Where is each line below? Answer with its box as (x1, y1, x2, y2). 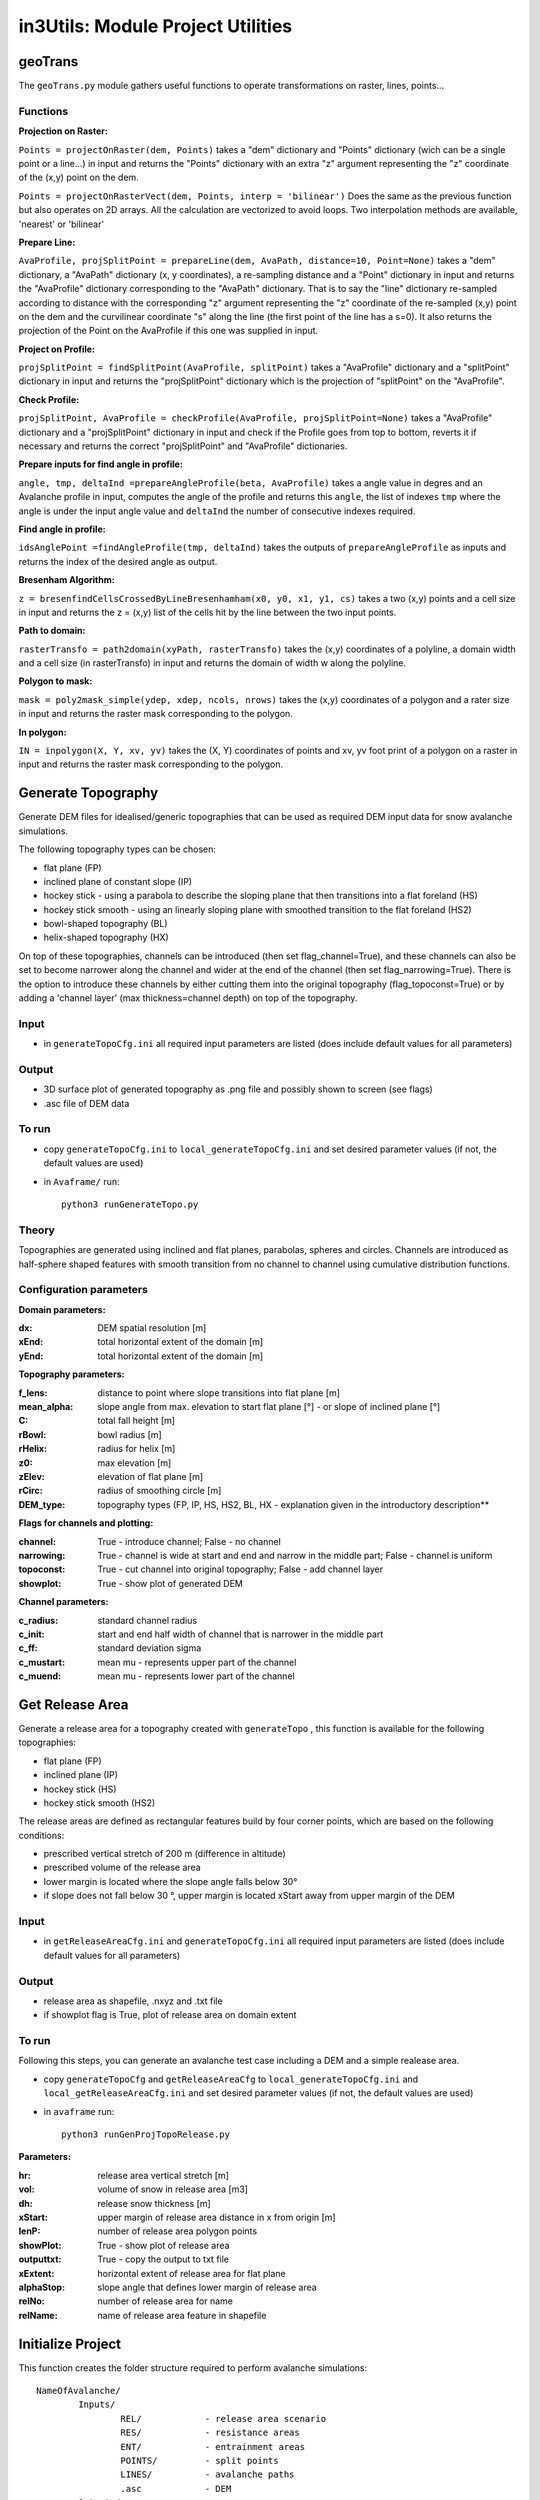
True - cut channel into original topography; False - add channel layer (97, 1563, 384, 1575)
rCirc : (18, 1485, 44, 1497)
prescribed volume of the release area (43, 1861, 201, 1874)
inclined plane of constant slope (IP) (43, 875, 193, 887)
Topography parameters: (18, 1368, 125, 1380)
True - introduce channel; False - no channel (97, 1535, 282, 1547)
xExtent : (18, 2267, 55, 2279)
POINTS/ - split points (120, 2455, 279, 2466)
